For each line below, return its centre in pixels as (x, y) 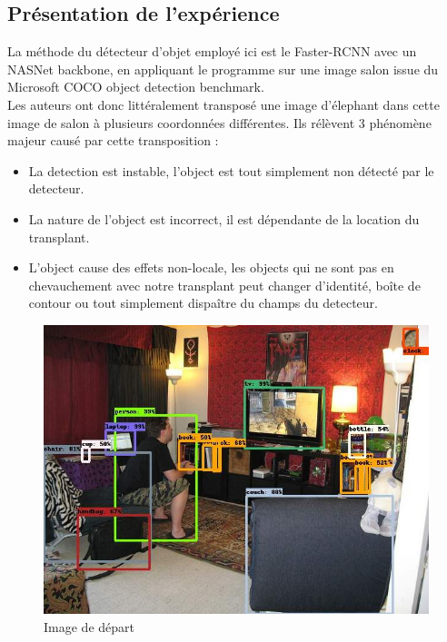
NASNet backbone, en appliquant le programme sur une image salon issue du (223, 69)
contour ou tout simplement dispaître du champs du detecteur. (203, 303)
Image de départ (89, 626)
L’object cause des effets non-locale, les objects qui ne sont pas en (211, 267)
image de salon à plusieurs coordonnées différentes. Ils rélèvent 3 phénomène (219, 122)
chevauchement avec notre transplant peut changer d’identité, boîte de (224, 285)
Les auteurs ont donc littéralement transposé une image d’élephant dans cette (223, 104)
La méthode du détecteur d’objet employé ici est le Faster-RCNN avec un (212, 51)
